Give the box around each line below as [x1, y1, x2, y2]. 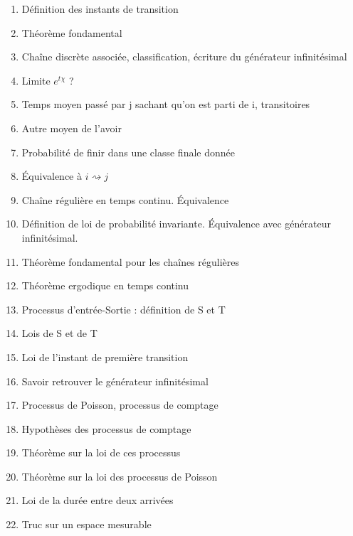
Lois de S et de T [21, 326, 98, 341]
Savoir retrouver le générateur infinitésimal [21, 373, 209, 388]
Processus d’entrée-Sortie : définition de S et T [21, 301, 226, 316]
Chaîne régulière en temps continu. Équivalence [21, 192, 229, 207]
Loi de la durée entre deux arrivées [21, 493, 174, 508]
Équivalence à [21, 168, 82, 183]
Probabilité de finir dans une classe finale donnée [21, 144, 235, 159]
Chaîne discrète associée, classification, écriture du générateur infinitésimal [21, 49, 347, 64]
